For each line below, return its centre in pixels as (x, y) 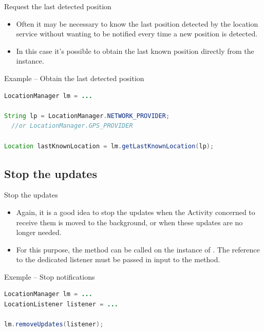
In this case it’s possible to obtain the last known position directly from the (135, 51)
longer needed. (39, 232)
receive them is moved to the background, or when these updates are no (129, 222)
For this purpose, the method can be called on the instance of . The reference (138, 249)
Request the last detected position (58, 6)
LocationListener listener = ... (61, 305)
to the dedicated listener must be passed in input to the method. (118, 259)
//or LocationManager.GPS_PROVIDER (72, 126)
